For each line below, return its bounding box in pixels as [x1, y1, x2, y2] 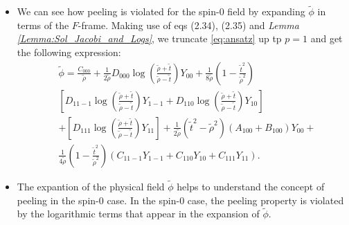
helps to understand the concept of [177, 179, 325, 193]
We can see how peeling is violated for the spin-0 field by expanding [17, 4, 305, 19]
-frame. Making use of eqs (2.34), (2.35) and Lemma [78, 17, 299, 32]
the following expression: [17, 45, 121, 59]
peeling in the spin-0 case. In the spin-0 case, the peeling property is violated [17, 192, 344, 207]
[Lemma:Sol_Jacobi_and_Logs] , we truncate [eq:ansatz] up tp [17, 31, 282, 46]
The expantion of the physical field [17, 179, 165, 193]
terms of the [17, 17, 69, 32]
